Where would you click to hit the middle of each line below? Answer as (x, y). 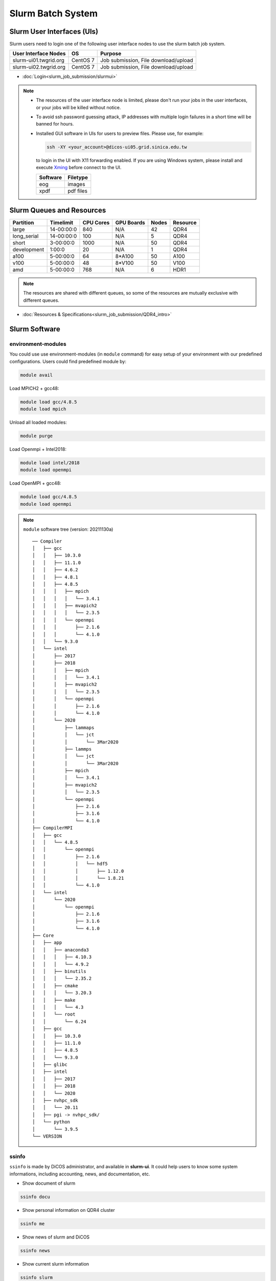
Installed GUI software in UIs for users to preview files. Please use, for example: (120, 133)
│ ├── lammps (62, 749)
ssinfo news (35, 1251)
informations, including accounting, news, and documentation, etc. (80, 1174)
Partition (23, 223)
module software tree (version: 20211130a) (68, 529)
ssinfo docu (35, 1197)
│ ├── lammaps (63, 727)
